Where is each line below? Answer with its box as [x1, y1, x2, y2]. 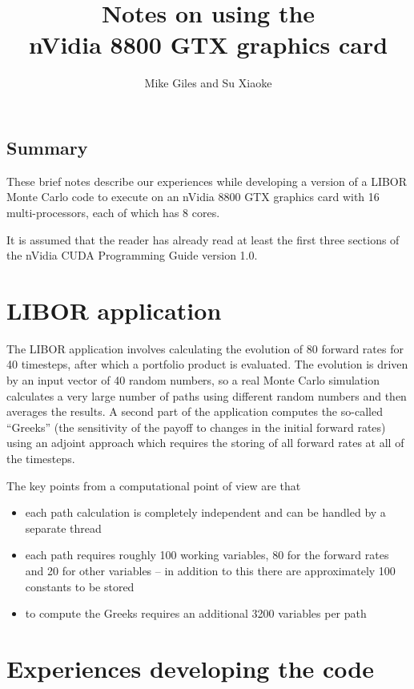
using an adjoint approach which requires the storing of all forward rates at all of [6, 434, 404, 451]
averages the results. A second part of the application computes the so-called [6, 403, 383, 420]
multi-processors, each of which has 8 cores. [6, 203, 220, 220]
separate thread [25, 519, 102, 536]
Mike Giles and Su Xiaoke [144, 75, 272, 91]
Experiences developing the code [6, 651, 374, 684]
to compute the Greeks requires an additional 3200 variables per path [25, 605, 367, 622]
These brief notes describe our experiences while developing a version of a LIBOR [6, 172, 408, 189]
